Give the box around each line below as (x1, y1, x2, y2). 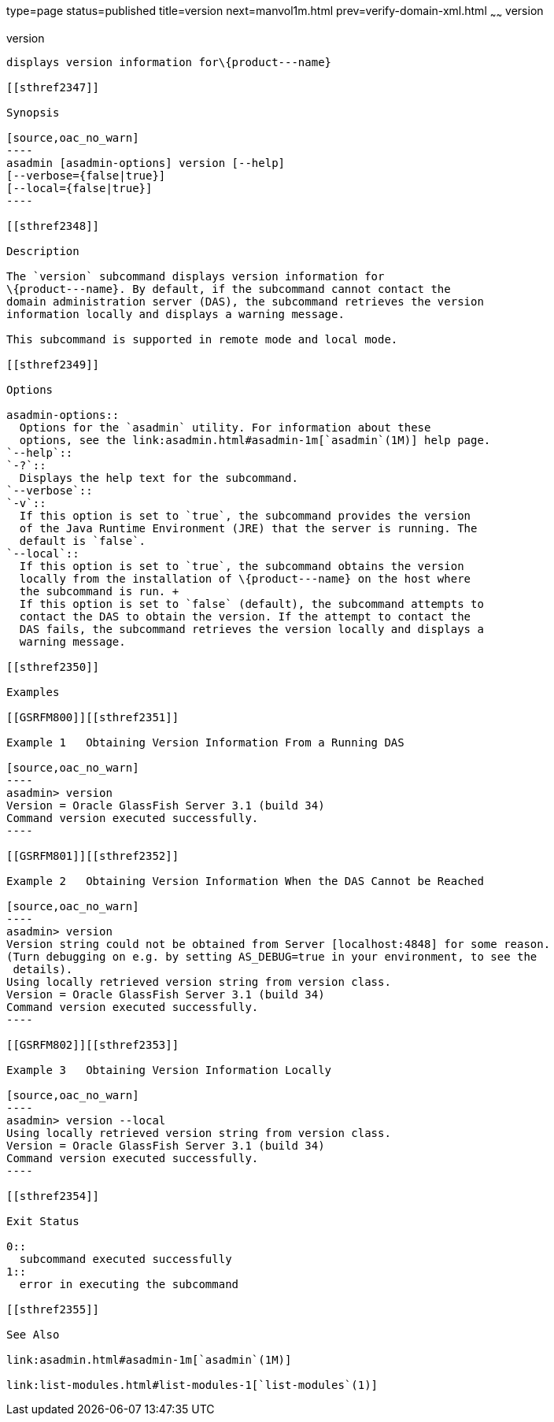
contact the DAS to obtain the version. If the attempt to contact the (19, 609, 471, 623)
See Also (6, 1328, 60, 1341)
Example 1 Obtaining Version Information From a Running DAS (6, 735, 404, 749)
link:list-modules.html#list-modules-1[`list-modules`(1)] (6, 1378, 379, 1391)
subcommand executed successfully (19, 1252, 232, 1265)
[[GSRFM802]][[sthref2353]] (6, 1038, 179, 1051)
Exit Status (6, 1214, 79, 1228)
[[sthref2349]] (6, 357, 100, 371)
